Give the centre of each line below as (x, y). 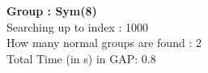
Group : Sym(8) (52, 11)
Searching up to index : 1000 (78, 26)
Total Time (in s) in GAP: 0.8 (81, 58)
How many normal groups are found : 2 (104, 43)
